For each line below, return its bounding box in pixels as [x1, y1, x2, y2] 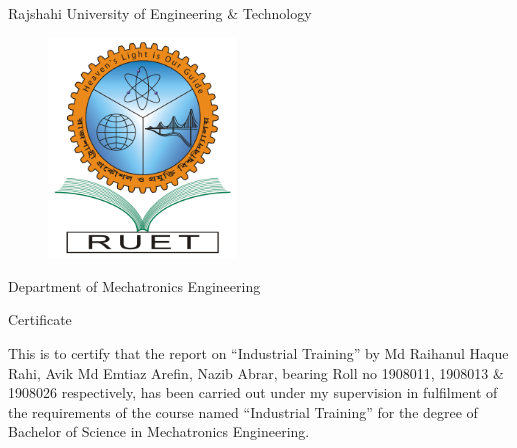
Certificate [8, 309, 72, 330]
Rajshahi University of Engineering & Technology [8, 3, 312, 23]
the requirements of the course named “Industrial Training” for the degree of [8, 401, 478, 422]
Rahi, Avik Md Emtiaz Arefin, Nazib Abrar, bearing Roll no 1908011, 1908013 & [8, 362, 504, 383]
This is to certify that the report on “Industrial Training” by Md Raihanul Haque [8, 342, 509, 363]
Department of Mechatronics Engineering [8, 275, 261, 296]
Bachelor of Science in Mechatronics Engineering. [8, 421, 310, 442]
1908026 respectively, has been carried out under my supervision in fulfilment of [8, 382, 498, 403]
